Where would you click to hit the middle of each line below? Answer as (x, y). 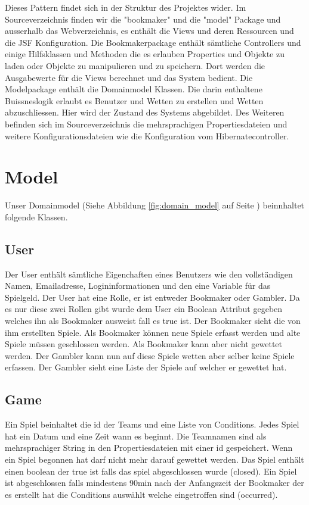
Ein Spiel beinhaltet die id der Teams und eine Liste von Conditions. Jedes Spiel (152, 424)
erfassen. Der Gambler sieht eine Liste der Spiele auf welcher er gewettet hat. (146, 367)
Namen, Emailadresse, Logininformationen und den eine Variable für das (138, 286)
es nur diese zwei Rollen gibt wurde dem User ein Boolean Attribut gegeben (144, 309)
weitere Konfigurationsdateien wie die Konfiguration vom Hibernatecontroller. (147, 135)
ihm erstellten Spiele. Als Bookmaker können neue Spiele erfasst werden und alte (153, 332)
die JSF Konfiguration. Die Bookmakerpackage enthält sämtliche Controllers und (153, 42)
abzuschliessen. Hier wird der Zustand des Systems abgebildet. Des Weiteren (145, 112)
